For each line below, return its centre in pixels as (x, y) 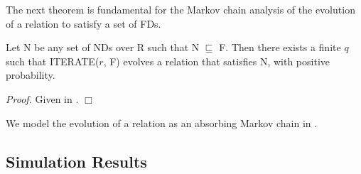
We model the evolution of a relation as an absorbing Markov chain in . (162, 123)
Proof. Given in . (42, 98)
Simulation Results (76, 161)
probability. (31, 75)
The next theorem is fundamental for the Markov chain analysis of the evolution (180, 9)
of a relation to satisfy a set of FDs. (83, 23)
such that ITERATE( (53, 61)
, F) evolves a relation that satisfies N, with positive (216, 61)
